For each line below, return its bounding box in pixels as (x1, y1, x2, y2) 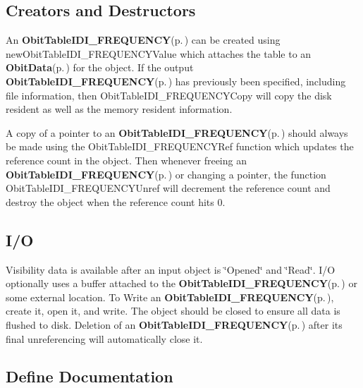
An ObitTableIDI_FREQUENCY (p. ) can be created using (6, 32, 281, 47)
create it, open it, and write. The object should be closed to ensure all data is (6, 303, 340, 318)
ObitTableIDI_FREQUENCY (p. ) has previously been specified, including (6, 73, 346, 88)
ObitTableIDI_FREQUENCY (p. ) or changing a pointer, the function (6, 166, 326, 181)
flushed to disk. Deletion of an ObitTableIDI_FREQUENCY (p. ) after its (6, 317, 343, 332)
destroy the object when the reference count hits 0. (6, 194, 226, 209)
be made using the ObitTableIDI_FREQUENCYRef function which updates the (6, 139, 354, 154)
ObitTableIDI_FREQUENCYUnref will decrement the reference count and (6, 181, 331, 195)
